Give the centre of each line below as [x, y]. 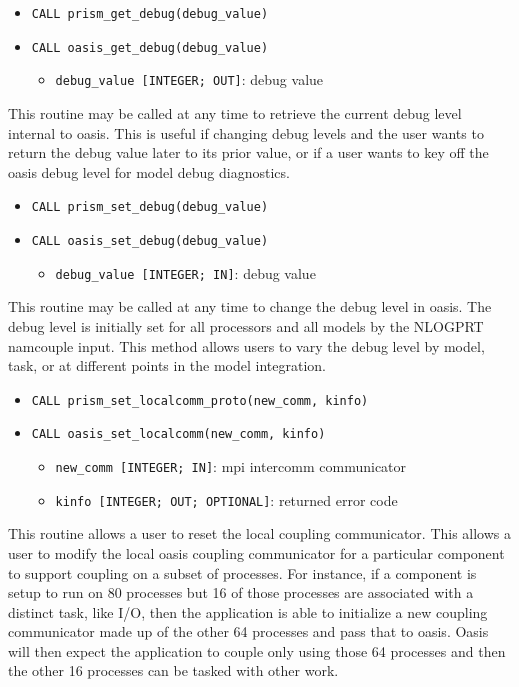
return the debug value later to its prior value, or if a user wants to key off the [248, 152]
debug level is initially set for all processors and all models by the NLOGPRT [246, 325]
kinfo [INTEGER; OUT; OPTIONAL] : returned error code [226, 499]
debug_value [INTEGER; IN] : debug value [185, 272]
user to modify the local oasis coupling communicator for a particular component [256, 552]
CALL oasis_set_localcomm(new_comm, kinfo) [178, 434]
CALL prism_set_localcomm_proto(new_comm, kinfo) [200, 400]
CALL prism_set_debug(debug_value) [150, 207]
